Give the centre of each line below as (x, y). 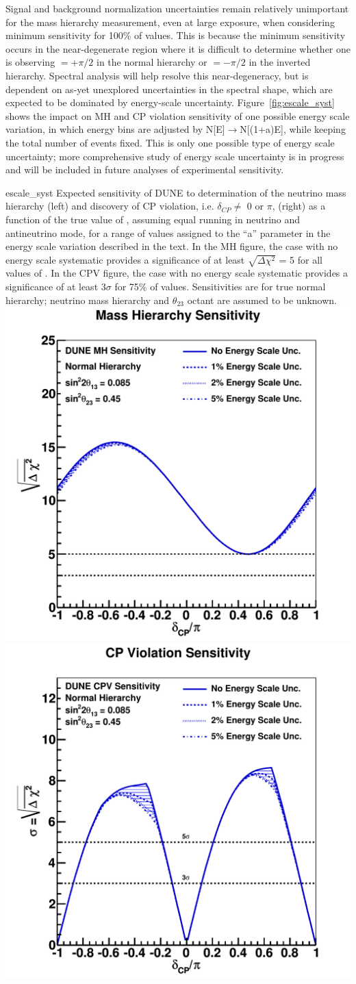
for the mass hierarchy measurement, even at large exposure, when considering (170, 22)
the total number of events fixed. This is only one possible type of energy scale (170, 142)
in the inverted (280, 62)
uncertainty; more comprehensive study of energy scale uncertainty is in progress (175, 156)
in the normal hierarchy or (152, 62)
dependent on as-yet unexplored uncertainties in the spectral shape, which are (169, 89)
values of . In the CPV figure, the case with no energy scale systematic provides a (177, 273)
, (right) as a (299, 206)
